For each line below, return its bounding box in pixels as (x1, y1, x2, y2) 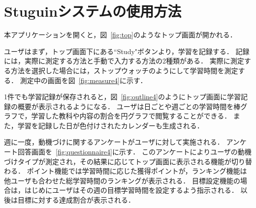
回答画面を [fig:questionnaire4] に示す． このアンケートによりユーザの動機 (17, 147, 252, 157)
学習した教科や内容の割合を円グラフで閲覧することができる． (31, 111, 231, 121)
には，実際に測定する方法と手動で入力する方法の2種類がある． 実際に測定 (4, 56, 244, 66)
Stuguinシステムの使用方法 (4, 1, 182, 21)
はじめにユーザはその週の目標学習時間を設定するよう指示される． (24, 185, 238, 195)
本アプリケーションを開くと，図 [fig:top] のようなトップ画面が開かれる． (4, 30, 237, 40)
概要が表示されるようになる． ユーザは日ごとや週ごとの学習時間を (17, 101, 234, 111)
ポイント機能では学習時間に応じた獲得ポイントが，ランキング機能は (27, 166, 247, 176)
